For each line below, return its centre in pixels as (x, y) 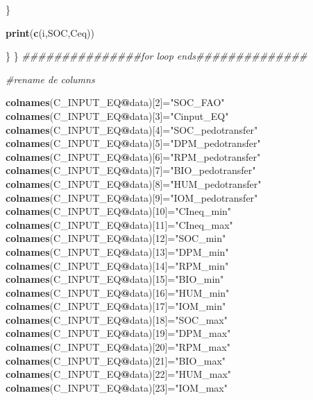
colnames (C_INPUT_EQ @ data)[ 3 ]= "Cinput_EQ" (117, 115)
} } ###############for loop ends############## (156, 56)
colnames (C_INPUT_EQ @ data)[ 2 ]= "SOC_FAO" (115, 102)
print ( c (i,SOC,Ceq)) (50, 32)
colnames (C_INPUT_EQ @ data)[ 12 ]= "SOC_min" (116, 238)
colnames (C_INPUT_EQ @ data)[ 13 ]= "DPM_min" (117, 251)
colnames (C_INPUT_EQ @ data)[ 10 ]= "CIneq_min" (119, 211)
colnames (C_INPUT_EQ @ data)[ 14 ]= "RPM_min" (117, 265)
